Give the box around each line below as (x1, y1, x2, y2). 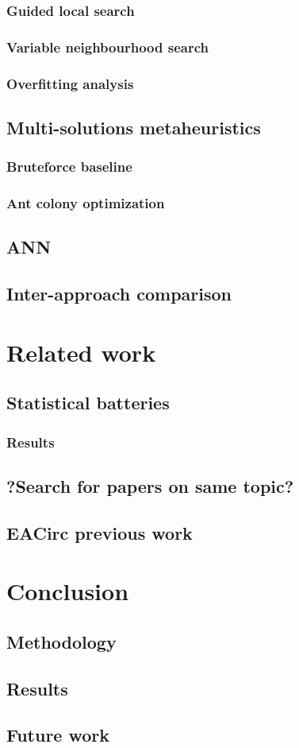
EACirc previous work (6, 520, 193, 545)
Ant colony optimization (6, 193, 165, 213)
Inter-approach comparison (6, 281, 232, 306)
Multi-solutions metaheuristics (6, 114, 261, 139)
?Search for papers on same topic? (6, 473, 294, 498)
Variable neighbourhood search (6, 37, 209, 56)
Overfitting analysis (6, 73, 134, 93)
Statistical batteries (6, 390, 170, 415)
